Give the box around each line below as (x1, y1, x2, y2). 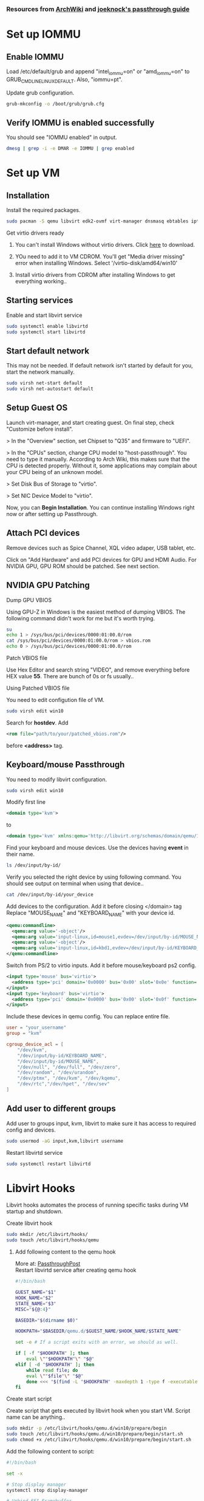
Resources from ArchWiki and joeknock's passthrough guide (6, 5, 190, 13)
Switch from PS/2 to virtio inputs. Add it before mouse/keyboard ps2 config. (6, 962, 197, 969)
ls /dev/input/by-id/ (6, 862, 61, 868)
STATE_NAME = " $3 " (15, 1301, 56, 1307)
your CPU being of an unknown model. (6, 468, 103, 475)
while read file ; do (26, 1367, 78, 1373)
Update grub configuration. (6, 89, 75, 96)
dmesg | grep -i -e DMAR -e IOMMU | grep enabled (6, 146, 135, 152)
